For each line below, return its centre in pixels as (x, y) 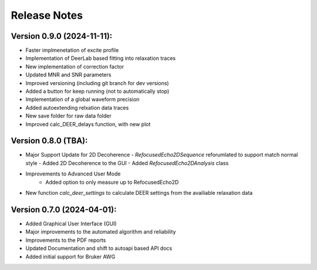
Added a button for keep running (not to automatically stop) (97, 92)
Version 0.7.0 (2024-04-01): (64, 209)
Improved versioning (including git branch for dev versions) (97, 83)
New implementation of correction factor (75, 66)
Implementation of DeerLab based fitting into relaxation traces (101, 58)
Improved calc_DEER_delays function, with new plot (88, 124)
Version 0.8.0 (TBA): (49, 141)
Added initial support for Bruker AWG (70, 256)
